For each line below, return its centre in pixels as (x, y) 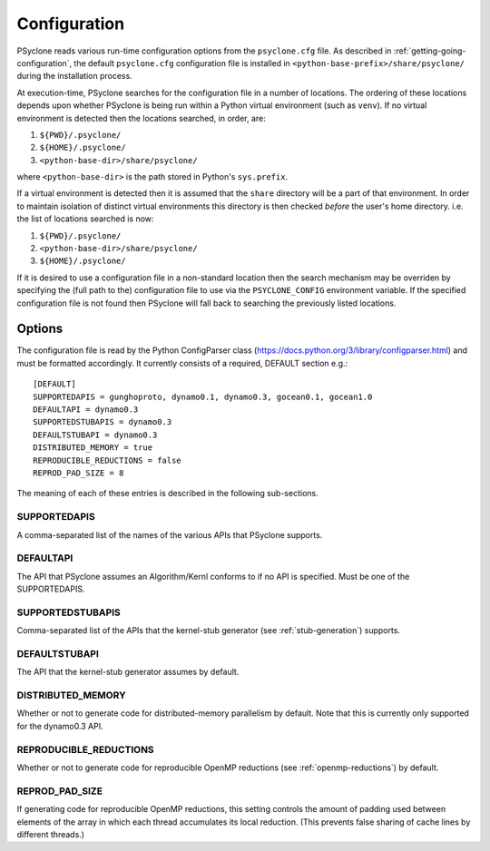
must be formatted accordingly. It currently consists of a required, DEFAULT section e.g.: (182, 363)
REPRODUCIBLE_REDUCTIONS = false (107, 460)
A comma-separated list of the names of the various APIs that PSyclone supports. (170, 534)
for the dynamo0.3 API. (60, 726)
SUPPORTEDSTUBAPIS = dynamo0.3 (103, 422)
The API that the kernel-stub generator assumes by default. (128, 672)
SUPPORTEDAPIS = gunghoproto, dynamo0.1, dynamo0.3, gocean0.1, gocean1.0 (203, 396)
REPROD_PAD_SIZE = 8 (78, 473)
